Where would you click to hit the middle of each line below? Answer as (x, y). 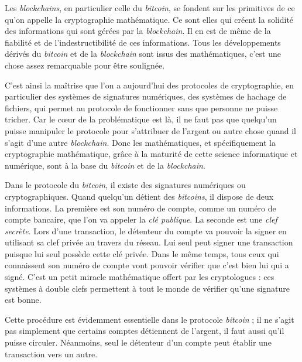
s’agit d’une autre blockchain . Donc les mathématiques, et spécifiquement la (140, 142)
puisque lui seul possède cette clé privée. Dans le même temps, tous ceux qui (142, 253)
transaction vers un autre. (51, 354)
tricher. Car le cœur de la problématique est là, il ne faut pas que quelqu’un (141, 119)
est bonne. (23, 300)
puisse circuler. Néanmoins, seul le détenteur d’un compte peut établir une (138, 342)
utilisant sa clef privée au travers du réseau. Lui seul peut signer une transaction (149, 242)
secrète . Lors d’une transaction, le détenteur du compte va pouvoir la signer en (146, 230)
